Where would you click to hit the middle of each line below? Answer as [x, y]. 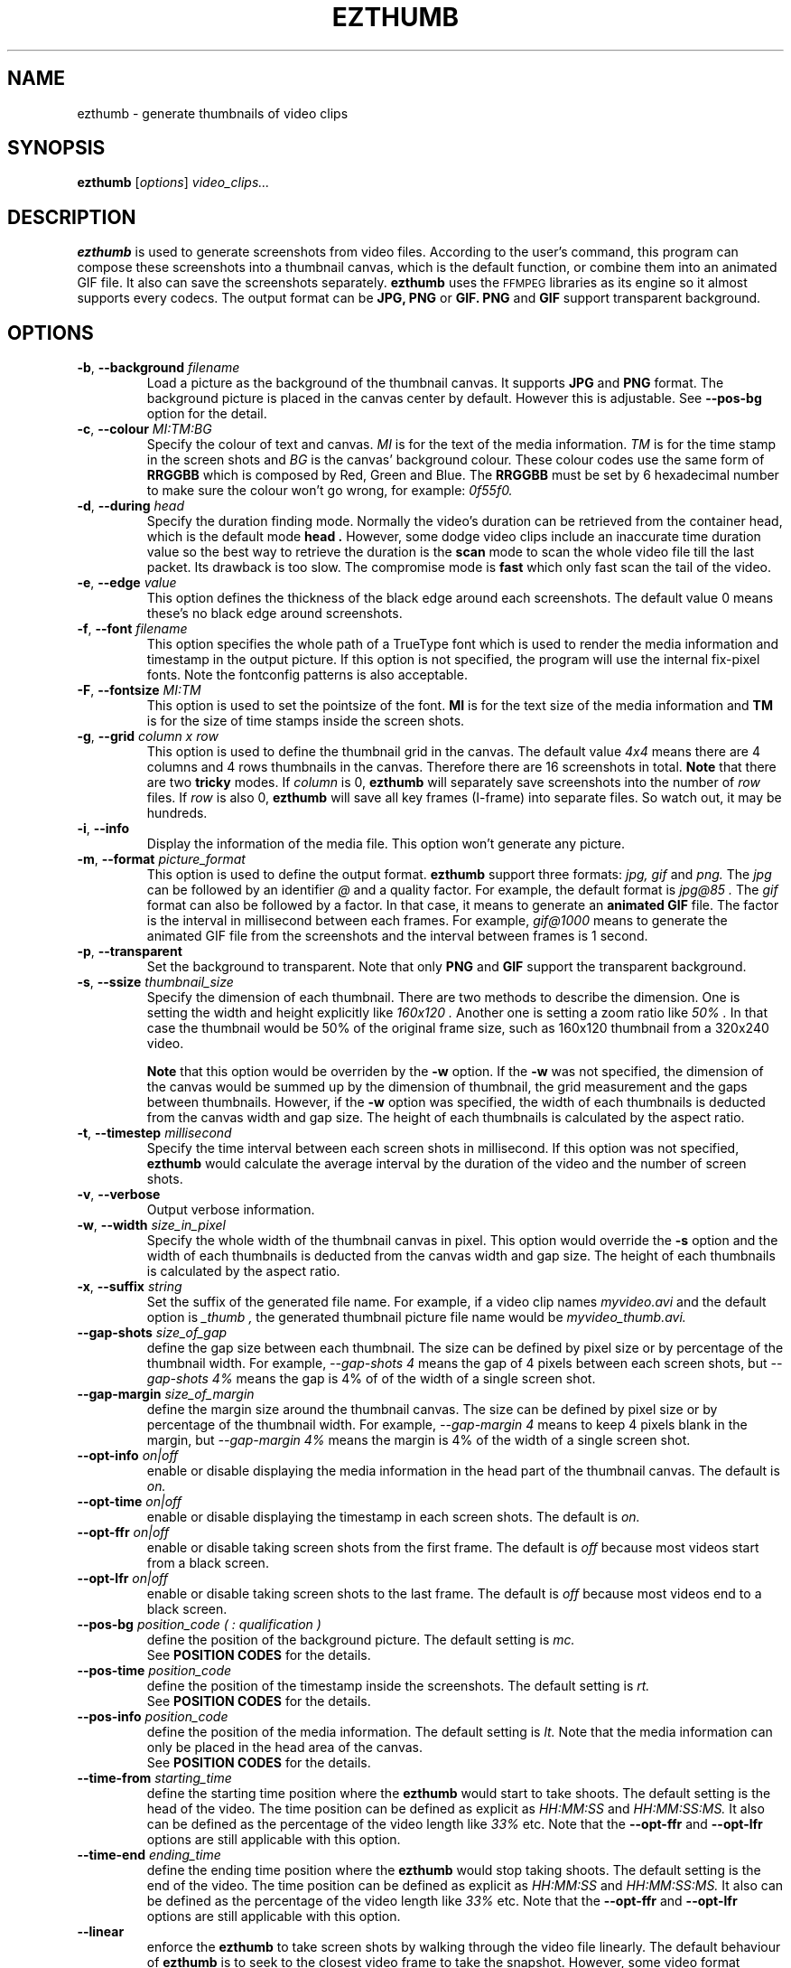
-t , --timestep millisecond [154, 1133]
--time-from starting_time [154, 1778]
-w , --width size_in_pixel [151, 1225]
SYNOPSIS [56, 148]
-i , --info [103, 829]
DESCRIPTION [72, 217]
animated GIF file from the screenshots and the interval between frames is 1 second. [397, 936]
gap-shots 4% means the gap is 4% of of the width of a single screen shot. [371, 1379]
